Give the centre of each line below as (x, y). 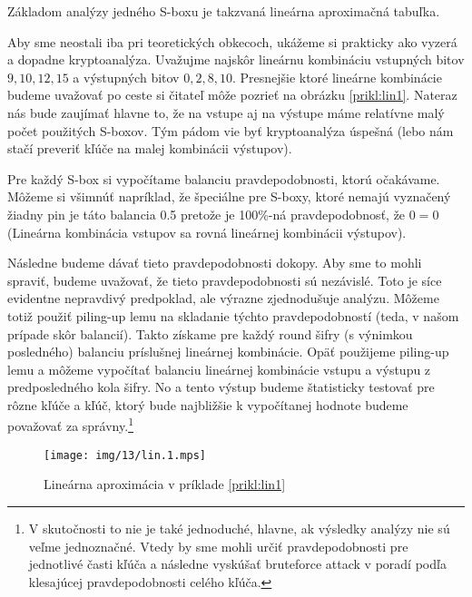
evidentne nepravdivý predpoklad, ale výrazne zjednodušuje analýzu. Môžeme (223, 298)
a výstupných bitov (126, 77)
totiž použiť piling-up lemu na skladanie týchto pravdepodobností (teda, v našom (233, 315)
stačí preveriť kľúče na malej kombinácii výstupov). (150, 148)
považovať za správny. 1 (70, 425)
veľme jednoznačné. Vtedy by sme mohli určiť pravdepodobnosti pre (218, 546)
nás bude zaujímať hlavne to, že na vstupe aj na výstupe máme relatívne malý (226, 112)
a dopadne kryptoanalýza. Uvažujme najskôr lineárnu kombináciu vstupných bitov (236, 59)
